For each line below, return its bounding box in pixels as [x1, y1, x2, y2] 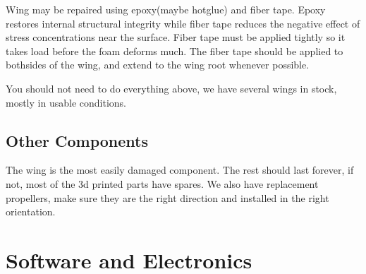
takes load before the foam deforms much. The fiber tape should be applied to [6, 43, 343, 58]
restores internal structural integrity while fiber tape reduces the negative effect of [6, 16, 360, 30]
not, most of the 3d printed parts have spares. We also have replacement [6, 176, 319, 191]
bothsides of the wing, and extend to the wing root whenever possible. [6, 57, 310, 72]
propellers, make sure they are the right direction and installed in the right [6, 190, 329, 205]
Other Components [6, 129, 148, 151]
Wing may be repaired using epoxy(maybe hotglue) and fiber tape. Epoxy [6, 2, 326, 16]
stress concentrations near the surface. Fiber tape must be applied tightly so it [6, 30, 346, 44]
